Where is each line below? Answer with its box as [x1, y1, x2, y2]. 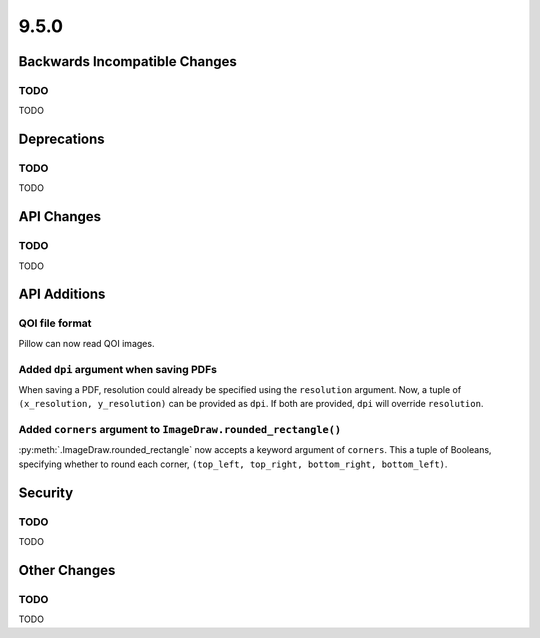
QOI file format [18, 316, 92, 330]
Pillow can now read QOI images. [18, 337, 155, 349]
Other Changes [18, 561, 116, 579]
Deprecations [18, 131, 105, 148]
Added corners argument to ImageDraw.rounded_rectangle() [18, 423, 342, 437]
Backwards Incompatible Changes [18, 53, 237, 70]
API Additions [18, 286, 106, 303]
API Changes [18, 208, 102, 225]
